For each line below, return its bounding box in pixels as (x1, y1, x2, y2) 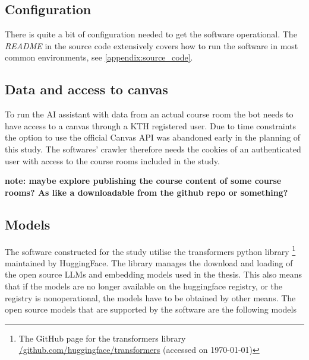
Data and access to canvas (5, 80, 168, 98)
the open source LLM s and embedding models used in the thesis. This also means (5, 268, 302, 281)
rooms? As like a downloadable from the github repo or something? (5, 186, 288, 198)
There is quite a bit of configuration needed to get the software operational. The (5, 28, 297, 40)
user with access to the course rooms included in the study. (5, 154, 220, 167)
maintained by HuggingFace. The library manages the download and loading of (5, 256, 293, 269)
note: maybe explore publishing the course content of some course (5, 174, 282, 187)
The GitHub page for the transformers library (18, 332, 186, 344)
